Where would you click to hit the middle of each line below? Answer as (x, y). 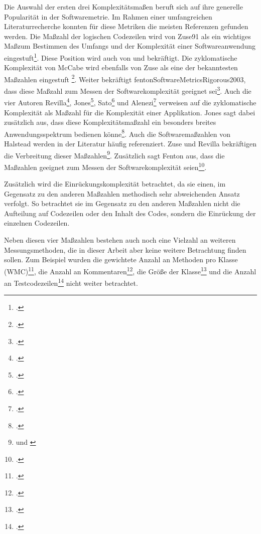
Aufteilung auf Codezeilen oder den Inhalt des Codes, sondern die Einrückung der (130, 213)
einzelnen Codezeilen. (37, 223)
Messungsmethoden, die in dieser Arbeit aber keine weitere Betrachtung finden (125, 249)
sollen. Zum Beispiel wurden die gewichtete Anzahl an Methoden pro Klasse (121, 259)
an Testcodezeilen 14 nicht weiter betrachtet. (71, 282)
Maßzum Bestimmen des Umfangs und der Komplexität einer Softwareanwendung (130, 46)
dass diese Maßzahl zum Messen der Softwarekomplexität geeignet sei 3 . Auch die (128, 90)
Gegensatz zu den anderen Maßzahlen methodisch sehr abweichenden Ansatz (122, 193)
